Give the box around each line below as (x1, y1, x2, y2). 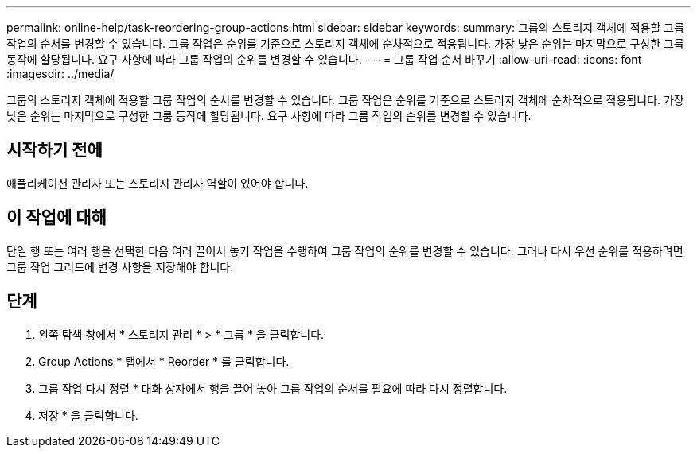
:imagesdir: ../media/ (6, 67, 115, 80)
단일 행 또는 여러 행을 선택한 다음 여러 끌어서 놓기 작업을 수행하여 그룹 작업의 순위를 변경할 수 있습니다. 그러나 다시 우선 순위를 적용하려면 (6, 243, 683, 258)
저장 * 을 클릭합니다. (38, 408, 138, 422)
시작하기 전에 (6, 140, 103, 161)
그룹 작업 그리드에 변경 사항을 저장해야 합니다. (6, 259, 234, 274)
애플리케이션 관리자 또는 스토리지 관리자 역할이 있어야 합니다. (6, 176, 309, 190)
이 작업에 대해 (6, 208, 107, 228)
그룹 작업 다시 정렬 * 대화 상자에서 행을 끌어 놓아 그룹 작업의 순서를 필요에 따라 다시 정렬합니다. (38, 381, 508, 395)
